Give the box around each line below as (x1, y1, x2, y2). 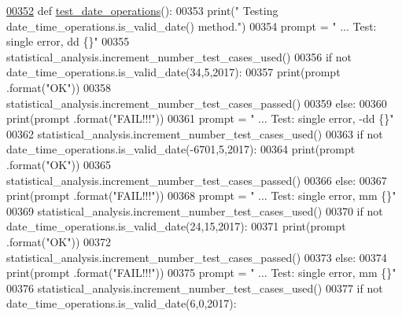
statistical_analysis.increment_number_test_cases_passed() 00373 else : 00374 (6, 249, 387, 265)
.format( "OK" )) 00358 (6, 79, 112, 95)
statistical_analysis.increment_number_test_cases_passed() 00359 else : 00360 (6, 94, 387, 111)
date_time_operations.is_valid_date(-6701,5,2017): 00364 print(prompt (6, 141, 356, 157)
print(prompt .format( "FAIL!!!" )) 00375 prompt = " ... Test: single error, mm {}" (6, 264, 396, 281)
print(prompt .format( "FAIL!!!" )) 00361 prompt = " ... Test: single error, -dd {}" (6, 110, 394, 127)
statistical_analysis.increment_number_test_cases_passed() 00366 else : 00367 (6, 171, 387, 188)
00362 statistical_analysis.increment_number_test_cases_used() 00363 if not (6, 125, 383, 142)
